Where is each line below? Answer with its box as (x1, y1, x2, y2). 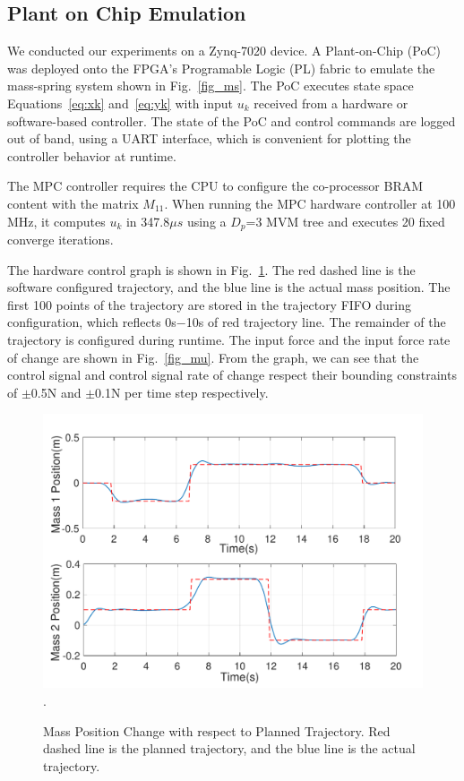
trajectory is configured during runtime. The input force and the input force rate (7, 330, 451, 348)
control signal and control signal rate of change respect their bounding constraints (7, 365, 457, 384)
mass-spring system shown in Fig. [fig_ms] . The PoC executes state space (7, 76, 414, 95)
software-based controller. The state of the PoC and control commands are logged (7, 111, 456, 130)
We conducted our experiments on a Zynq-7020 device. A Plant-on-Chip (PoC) (7, 41, 441, 60)
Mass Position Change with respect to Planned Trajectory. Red (43, 721, 391, 740)
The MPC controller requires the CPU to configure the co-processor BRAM (7, 176, 424, 195)
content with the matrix (7, 193, 139, 212)
